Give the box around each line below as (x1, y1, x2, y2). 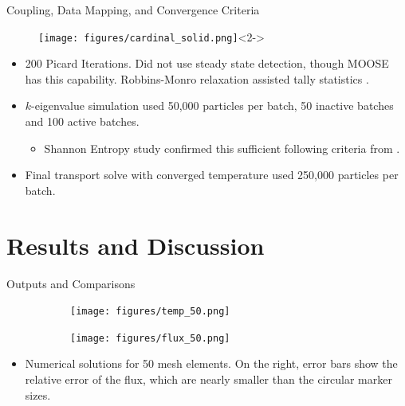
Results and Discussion (6, 228, 265, 261)
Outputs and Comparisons (6, 275, 136, 291)
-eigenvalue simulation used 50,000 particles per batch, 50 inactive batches (31, 97, 394, 114)
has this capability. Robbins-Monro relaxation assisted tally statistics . (25, 70, 369, 87)
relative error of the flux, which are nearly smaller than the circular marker (25, 371, 392, 388)
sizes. (25, 386, 51, 403)
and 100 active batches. (25, 113, 140, 130)
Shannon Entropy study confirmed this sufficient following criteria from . (44, 139, 400, 156)
